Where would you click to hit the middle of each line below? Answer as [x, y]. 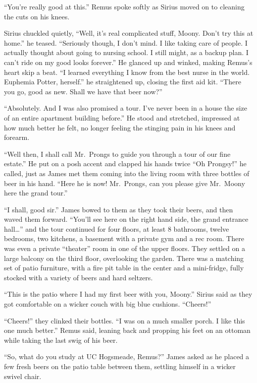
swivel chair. [23, 376]
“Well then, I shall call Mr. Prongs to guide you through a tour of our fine [117, 154]
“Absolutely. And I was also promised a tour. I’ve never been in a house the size [126, 108]
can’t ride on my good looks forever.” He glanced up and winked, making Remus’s [128, 62]
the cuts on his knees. [37, 16]
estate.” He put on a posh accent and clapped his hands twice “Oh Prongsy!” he [125, 163]
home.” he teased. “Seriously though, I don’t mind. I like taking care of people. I [126, 42]
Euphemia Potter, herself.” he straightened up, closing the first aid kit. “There [123, 82]
